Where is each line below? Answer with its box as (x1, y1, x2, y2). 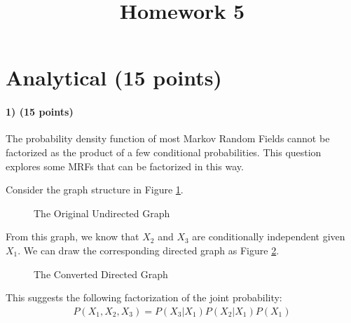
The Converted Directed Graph (34, 266, 168, 281)
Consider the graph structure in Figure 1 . (6, 182, 184, 197)
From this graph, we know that (6, 229, 139, 244)
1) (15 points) (6, 104, 74, 119)
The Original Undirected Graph (34, 205, 170, 220)
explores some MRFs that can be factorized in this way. (6, 158, 244, 173)
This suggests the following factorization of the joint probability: (6, 290, 282, 305)
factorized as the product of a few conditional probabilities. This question (6, 144, 322, 159)
